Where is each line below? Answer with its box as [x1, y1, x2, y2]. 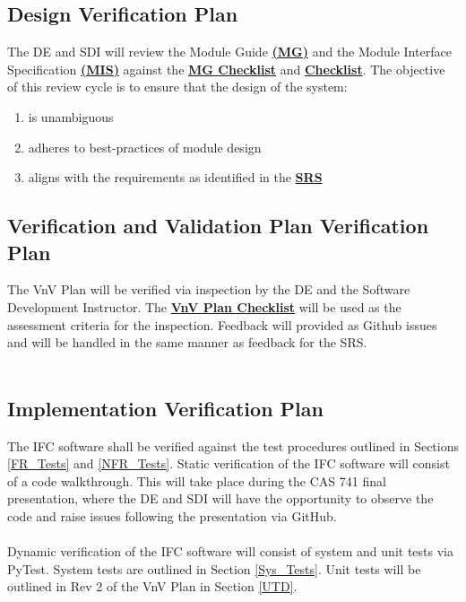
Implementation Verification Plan [7, 394, 324, 422]
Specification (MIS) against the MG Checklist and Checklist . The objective [7, 59, 445, 78]
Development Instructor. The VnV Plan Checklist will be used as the [7, 297, 401, 316]
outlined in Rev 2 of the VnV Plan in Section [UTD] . [7, 577, 298, 596]
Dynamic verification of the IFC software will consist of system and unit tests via [7, 542, 453, 561]
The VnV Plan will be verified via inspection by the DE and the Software [7, 280, 410, 299]
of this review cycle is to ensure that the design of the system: [7, 77, 348, 96]
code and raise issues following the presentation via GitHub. [7, 506, 337, 525]
